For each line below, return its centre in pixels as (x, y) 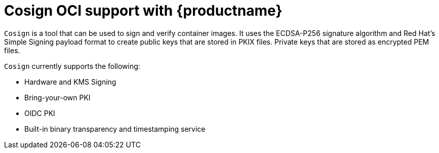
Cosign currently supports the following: (72, 66)
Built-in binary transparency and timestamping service (115, 129)
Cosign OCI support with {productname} (143, 11)
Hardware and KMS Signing (70, 82)
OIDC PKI (40, 113)
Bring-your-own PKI (57, 97)
